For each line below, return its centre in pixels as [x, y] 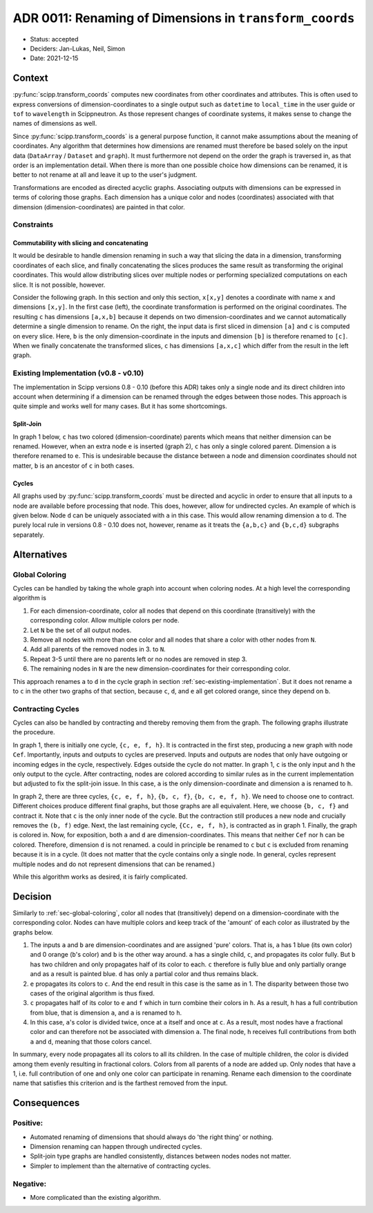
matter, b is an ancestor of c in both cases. [74, 466]
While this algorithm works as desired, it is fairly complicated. [100, 877]
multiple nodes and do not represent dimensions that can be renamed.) [114, 864]
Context [30, 78]
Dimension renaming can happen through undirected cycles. [116, 1146]
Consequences [46, 1103]
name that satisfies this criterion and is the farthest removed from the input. [120, 1083]
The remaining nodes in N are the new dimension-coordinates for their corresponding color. [160, 669]
